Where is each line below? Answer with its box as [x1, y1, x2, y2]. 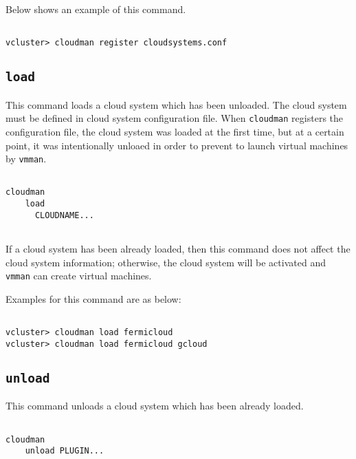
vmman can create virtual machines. [5, 268, 152, 283]
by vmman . [5, 151, 47, 166]
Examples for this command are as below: [5, 291, 181, 306]
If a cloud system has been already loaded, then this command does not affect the [5, 242, 351, 256]
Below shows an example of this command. [5, 2, 186, 16]
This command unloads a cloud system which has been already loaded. [5, 398, 304, 413]
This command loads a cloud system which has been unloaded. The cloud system [5, 97, 347, 111]
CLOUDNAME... [34, 210, 94, 220]
